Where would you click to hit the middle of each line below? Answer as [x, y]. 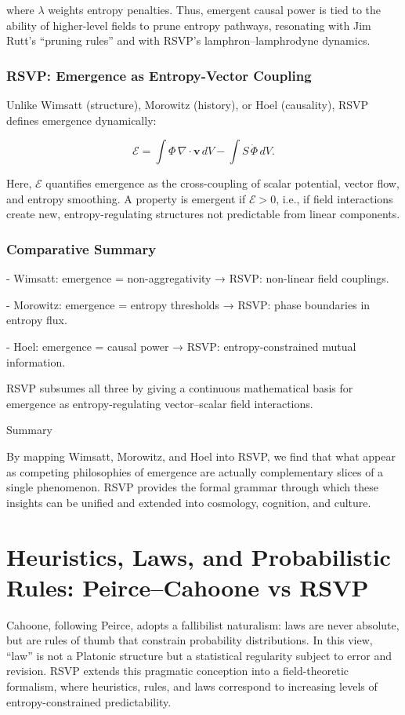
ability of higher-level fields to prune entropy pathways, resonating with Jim [189, 25]
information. [36, 361]
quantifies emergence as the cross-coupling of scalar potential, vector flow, [222, 183]
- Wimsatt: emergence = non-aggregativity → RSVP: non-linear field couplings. [198, 278]
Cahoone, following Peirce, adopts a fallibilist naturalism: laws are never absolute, [203, 624]
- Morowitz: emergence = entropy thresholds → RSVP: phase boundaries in [188, 304]
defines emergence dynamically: [81, 120]
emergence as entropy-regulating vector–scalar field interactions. [160, 403]
